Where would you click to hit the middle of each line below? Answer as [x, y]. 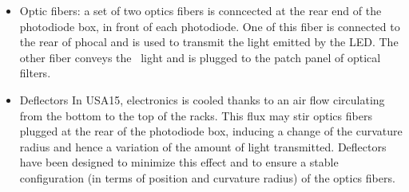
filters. [35, 73]
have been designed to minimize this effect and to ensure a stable [179, 162]
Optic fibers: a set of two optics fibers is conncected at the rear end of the [201, 10]
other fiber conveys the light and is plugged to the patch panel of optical [200, 57]
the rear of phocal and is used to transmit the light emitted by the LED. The [209, 42]
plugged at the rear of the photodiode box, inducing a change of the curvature [211, 131]
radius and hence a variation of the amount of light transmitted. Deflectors [203, 146]
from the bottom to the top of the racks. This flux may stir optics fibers [196, 115]
